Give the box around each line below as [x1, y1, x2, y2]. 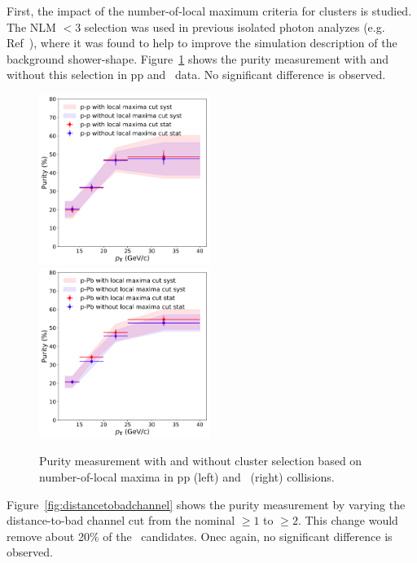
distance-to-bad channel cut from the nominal [7, 512, 235, 529]
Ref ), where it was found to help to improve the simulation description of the [7, 34, 397, 51]
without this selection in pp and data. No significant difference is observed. [7, 66, 386, 83]
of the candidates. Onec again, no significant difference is [103, 527, 393, 544]
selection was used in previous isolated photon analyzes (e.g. [84, 18, 385, 35]
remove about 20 [7, 527, 90, 544]
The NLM [7, 18, 56, 35]
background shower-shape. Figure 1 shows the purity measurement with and [7, 50, 389, 67]
